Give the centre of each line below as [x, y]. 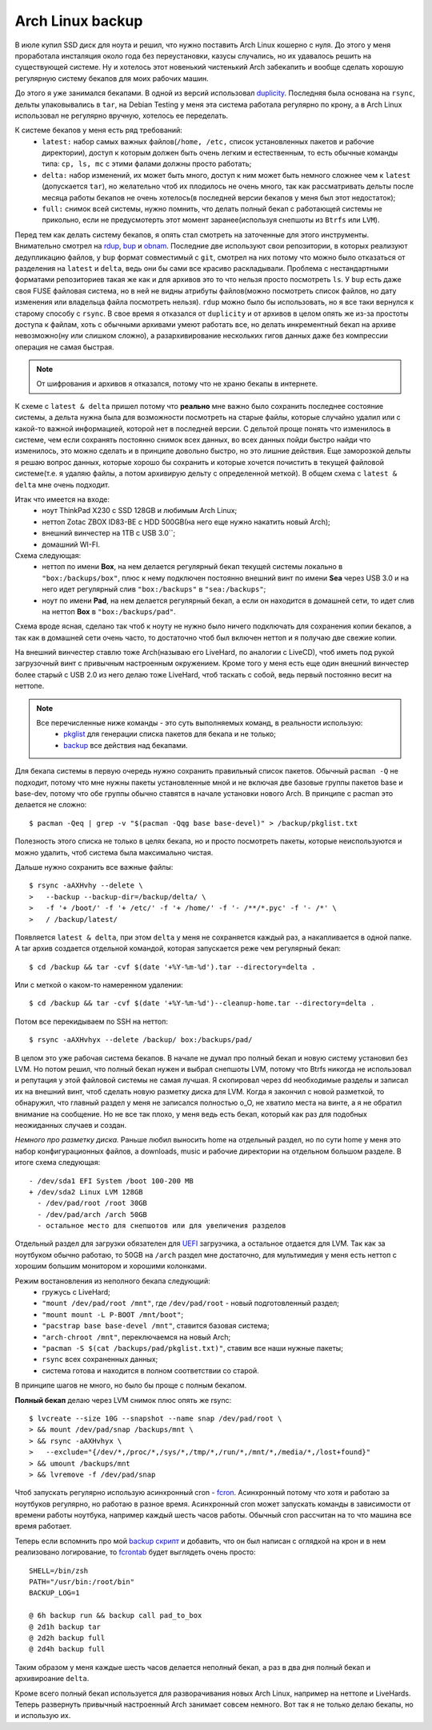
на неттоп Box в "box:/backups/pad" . [109, 611]
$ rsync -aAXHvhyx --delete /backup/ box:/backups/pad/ [141, 1040]
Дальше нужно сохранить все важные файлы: [94, 867]
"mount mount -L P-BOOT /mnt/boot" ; [113, 1314]
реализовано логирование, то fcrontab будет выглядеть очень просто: [135, 1552]
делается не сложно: [51, 805]
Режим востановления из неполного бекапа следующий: [113, 1281]
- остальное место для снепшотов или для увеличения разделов [162, 1226]
